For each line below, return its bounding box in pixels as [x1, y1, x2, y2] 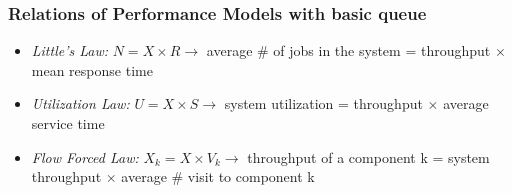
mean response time [31, 59, 153, 80]
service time [31, 113, 105, 133]
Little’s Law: [31, 40, 109, 61]
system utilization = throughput [224, 93, 423, 114]
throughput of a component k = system [247, 146, 490, 167]
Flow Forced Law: [31, 146, 139, 167]
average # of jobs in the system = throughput [206, 40, 491, 61]
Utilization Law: [31, 93, 130, 114]
